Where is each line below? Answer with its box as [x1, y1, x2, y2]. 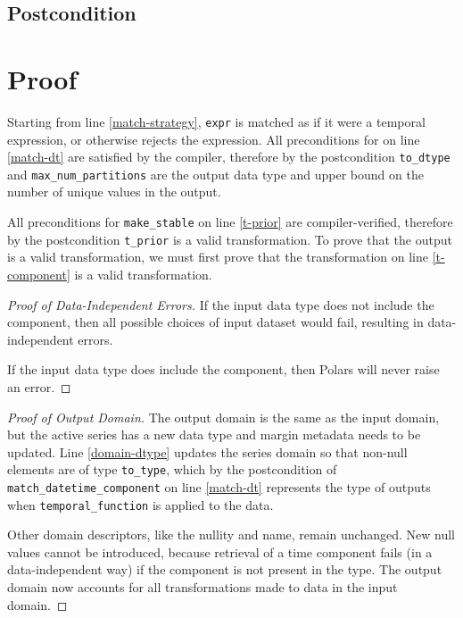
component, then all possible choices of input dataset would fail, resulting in [7, 313, 424, 331]
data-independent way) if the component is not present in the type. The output [7, 560, 442, 579]
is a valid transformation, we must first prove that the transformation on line [7, 247, 428, 266]
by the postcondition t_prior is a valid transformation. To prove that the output [7, 230, 452, 248]
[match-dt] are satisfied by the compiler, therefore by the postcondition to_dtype [7, 147, 451, 166]
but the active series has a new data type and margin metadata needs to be [7, 425, 421, 444]
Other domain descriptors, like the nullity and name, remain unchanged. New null [7, 525, 456, 544]
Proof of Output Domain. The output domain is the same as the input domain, [7, 407, 440, 426]
